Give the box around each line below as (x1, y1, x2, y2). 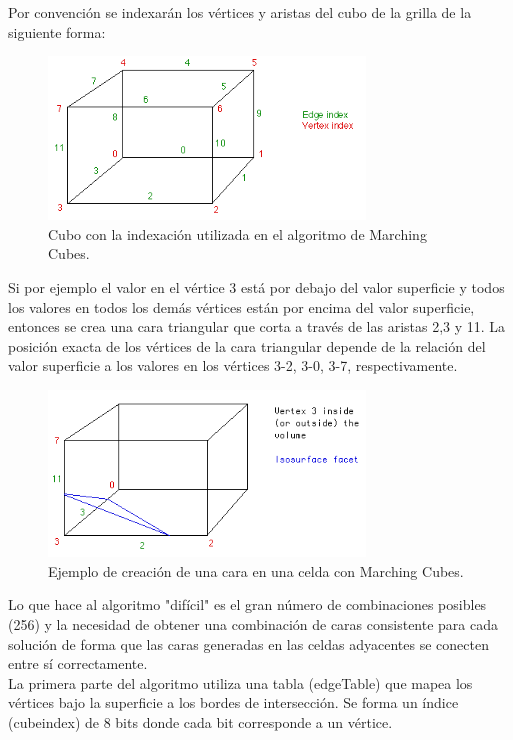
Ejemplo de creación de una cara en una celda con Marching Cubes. (48, 560, 464, 581)
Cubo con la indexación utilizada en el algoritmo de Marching (48, 223, 427, 244)
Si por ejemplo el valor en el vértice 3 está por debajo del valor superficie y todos (8, 276, 505, 297)
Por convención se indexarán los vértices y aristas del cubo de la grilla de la (8, 2, 472, 22)
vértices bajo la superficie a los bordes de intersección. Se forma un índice (8, 692, 459, 713)
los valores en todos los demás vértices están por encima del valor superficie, (8, 296, 475, 317)
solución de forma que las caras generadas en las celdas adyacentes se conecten (8, 633, 489, 654)
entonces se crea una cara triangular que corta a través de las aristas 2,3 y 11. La (8, 316, 506, 337)
